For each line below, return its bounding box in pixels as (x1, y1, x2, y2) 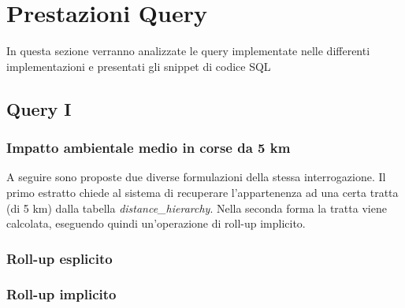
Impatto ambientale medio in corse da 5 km (6, 138, 291, 158)
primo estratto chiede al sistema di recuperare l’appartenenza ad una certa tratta (6, 184, 399, 200)
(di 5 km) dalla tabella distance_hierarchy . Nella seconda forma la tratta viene (6, 199, 387, 216)
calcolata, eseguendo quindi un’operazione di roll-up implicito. (6, 215, 306, 232)
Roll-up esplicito (6, 248, 113, 268)
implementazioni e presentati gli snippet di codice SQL (6, 58, 271, 74)
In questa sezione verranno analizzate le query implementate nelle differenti (6, 43, 370, 59)
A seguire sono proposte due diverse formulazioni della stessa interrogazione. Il (6, 169, 386, 185)
